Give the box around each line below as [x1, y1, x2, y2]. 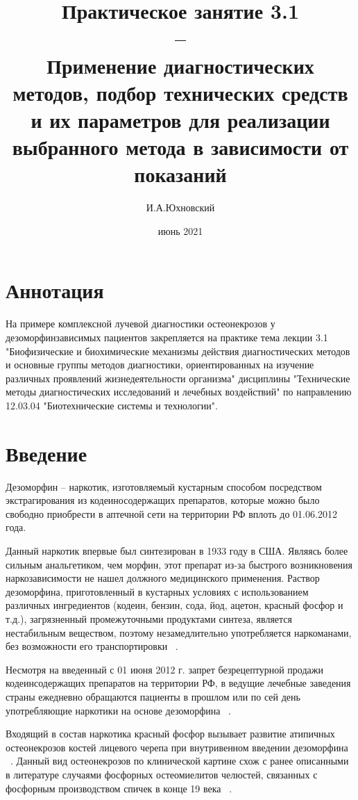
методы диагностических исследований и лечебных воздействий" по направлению [6, 384, 352, 399]
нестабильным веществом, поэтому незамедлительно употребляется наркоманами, [6, 625, 352, 639]
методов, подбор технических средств [12, 78, 348, 106]
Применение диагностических [46, 51, 314, 79]
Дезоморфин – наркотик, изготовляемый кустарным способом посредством [6, 479, 322, 493]
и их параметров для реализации [31, 105, 330, 133]
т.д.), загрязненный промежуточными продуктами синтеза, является [6, 612, 293, 626]
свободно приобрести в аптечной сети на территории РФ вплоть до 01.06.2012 [6, 506, 337, 521]
